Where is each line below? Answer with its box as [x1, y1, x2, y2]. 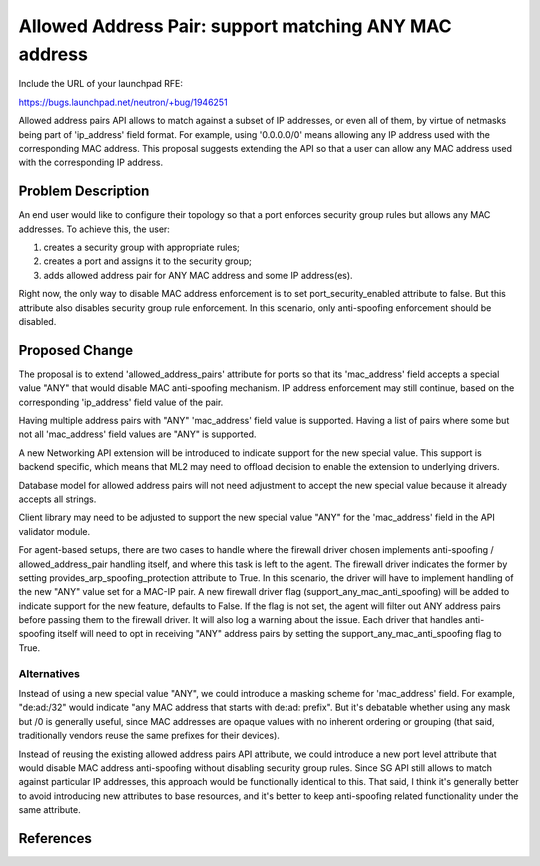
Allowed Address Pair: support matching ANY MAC [18, 15, 452, 37]
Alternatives [18, 666, 80, 680]
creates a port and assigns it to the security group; [43, 255, 252, 267]
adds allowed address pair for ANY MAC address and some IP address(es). [43, 269, 354, 281]
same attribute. [18, 804, 81, 816]
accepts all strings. [18, 493, 97, 505]
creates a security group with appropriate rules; [43, 241, 240, 253]
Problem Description [18, 183, 150, 200]
